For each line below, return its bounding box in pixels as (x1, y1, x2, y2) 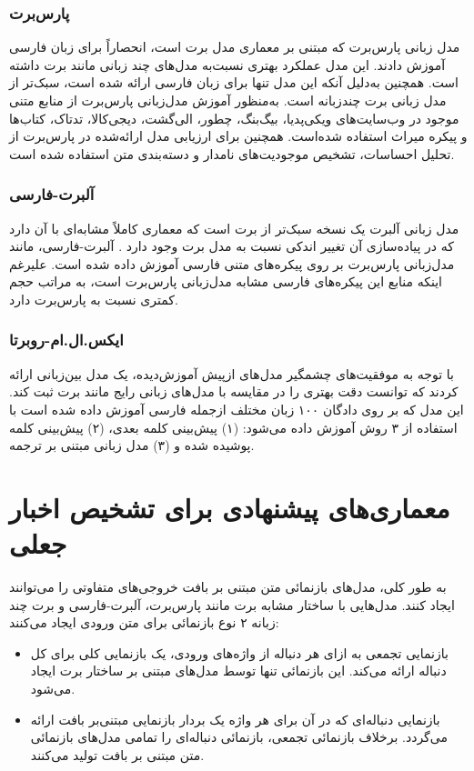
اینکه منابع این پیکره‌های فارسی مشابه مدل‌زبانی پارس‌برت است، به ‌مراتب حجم (9, 272, 442, 291)
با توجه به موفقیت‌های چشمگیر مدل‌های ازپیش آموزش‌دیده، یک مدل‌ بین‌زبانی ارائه (9, 364, 454, 383)
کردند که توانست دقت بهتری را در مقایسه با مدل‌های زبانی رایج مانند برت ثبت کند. (9, 382, 459, 401)
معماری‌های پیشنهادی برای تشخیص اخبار (9, 488, 450, 526)
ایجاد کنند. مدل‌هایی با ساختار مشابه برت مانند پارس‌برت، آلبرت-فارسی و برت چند (9, 595, 455, 614)
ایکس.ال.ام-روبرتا (9, 328, 124, 351)
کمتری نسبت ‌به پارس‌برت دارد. (9, 289, 178, 308)
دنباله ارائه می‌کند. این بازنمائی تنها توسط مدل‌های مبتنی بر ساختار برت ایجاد (30, 661, 447, 680)
